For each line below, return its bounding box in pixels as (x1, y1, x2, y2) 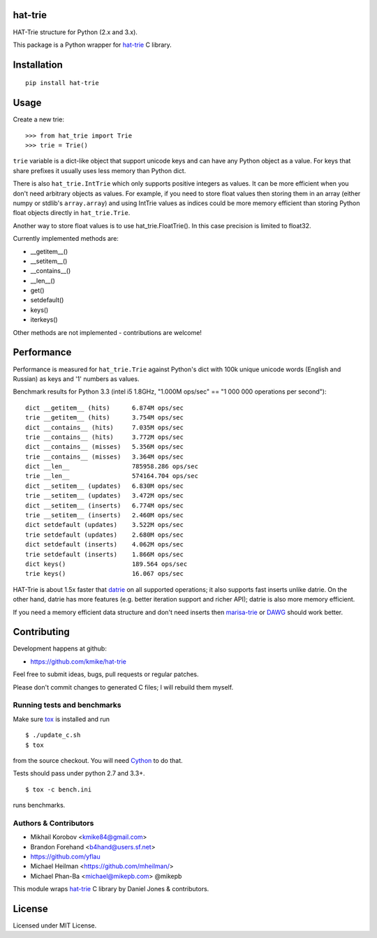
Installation (13, 59, 63, 70)
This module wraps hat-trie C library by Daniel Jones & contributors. (13, 885, 209, 893)
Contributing (13, 626, 70, 638)
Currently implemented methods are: (13, 234, 119, 243)
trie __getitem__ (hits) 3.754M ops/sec (25, 414, 184, 422)
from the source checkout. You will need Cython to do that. (13, 756, 183, 764)
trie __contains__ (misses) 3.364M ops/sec (25, 452, 184, 461)
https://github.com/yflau (30, 852, 101, 861)
